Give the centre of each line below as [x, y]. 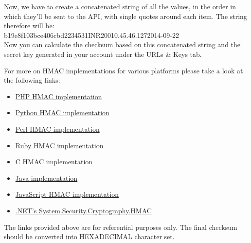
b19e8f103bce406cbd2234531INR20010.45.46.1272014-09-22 [91, 35]
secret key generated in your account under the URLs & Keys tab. [103, 54]
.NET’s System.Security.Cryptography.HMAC [83, 210]
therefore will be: [29, 26]
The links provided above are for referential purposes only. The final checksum [121, 227]
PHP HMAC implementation [59, 96]
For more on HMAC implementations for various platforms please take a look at [124, 70]
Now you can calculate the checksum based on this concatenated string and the [122, 44]
